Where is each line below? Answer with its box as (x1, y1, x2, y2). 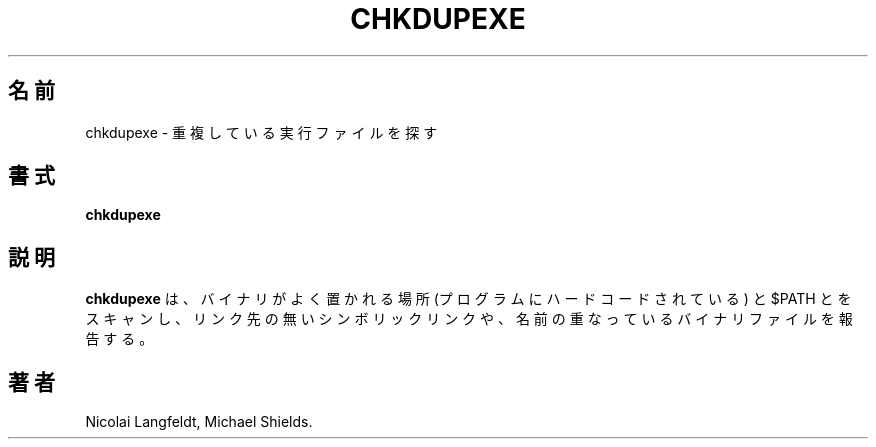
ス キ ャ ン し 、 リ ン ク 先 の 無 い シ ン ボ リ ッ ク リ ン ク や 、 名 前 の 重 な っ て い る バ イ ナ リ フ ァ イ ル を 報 (85, 310, 853, 328)
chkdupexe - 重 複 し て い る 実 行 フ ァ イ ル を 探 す (85, 123, 438, 141)
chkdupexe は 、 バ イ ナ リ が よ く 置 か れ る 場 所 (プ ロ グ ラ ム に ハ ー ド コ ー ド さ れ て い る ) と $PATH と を (85, 290, 852, 308)
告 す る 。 (85, 330, 154, 348)
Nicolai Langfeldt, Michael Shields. (85, 413, 313, 431)
